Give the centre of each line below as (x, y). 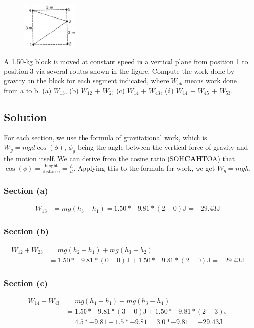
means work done (211, 81)
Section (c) (26, 282)
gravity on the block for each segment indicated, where (86, 81)
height (51, 166)
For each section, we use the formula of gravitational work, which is (106, 137)
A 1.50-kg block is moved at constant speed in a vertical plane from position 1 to (126, 61)
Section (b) (27, 231)
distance (51, 172)
